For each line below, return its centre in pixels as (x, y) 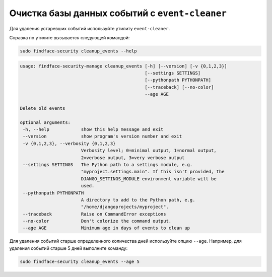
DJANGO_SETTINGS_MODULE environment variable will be (149, 179)
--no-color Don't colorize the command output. (97, 221)
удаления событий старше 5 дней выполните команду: (69, 248)
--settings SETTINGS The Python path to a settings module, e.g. (108, 164)
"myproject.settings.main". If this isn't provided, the (153, 172)
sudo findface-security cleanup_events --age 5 (80, 261)
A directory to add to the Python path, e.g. (138, 200)
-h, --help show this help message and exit (93, 129)
